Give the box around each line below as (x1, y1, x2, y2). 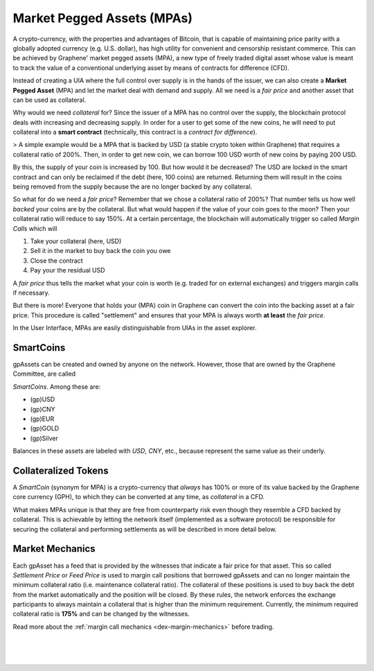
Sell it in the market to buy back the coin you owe (30, 247, 171, 255)
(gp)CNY (30, 405, 55, 413)
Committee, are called (12, 369, 76, 378)
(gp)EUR (30, 415, 55, 423)
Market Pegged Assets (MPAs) (12, 10, 193, 26)
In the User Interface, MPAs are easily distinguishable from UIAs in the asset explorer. (12, 324, 257, 332)
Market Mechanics (12, 543, 96, 555)
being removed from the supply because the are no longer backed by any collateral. (12, 182, 253, 191)
